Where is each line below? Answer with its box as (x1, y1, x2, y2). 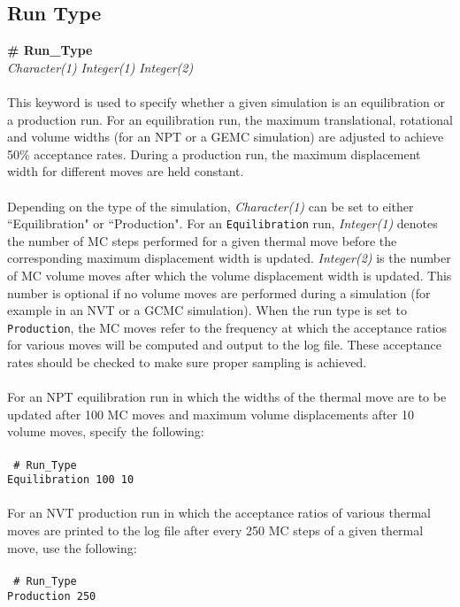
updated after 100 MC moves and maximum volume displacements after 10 (7, 404, 414, 423)
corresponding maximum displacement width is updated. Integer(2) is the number (7, 249, 451, 267)
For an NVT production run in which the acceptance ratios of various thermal (7, 503, 431, 522)
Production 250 (7, 589, 96, 603)
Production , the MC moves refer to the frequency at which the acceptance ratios (7, 318, 447, 336)
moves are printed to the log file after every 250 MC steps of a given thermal (7, 521, 424, 540)
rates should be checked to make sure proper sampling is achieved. (7, 353, 367, 372)
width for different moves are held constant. (7, 162, 244, 181)
